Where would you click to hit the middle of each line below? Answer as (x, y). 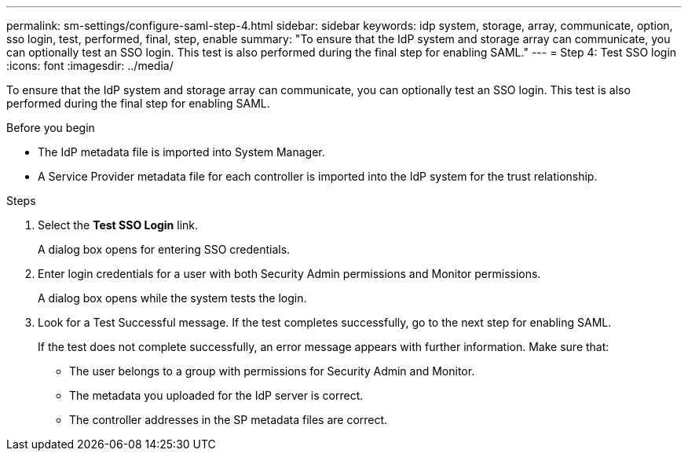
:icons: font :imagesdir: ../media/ (90, 66)
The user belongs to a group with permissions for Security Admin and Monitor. (272, 371)
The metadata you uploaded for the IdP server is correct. (216, 395)
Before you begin (51, 128)
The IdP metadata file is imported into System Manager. (181, 152)
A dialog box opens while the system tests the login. (172, 298)
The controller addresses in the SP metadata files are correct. (229, 420)
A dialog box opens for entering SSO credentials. (164, 249)
